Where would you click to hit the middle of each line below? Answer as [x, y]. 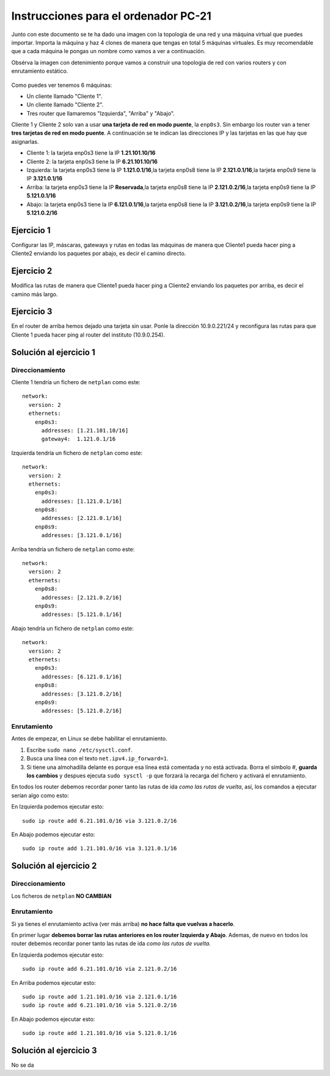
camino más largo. [35, 294]
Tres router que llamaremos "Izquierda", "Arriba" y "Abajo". [101, 113]
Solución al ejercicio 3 [54, 1050]
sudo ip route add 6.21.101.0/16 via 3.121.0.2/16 [100, 821]
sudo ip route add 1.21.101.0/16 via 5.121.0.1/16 [100, 1033]
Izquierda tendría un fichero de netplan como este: [77, 453]
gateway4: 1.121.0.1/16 [79, 439]
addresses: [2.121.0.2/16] [82, 597]
